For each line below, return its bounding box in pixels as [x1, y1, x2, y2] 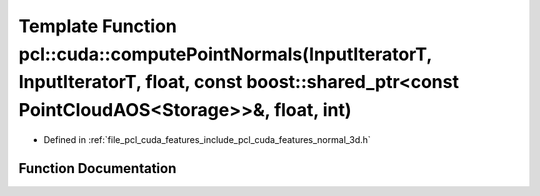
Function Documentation [18, 160, 177, 177]
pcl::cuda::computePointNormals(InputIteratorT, [18, 43, 432, 65]
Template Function [18, 15, 177, 37]
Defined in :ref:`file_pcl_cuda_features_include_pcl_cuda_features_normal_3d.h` [43, 133, 372, 145]
